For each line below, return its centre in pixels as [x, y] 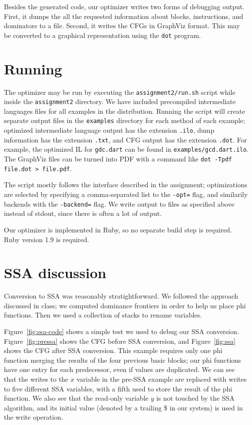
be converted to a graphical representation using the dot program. [102, 35]
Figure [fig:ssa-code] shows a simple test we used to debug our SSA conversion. [122, 331]
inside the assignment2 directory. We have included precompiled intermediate [120, 101]
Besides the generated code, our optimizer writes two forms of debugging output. [124, 6]
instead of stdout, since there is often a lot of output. [83, 213]
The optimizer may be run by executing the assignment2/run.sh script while [120, 92]
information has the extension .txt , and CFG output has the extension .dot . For [126, 139]
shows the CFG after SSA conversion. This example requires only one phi [113, 350]
